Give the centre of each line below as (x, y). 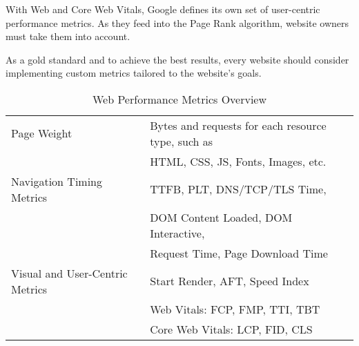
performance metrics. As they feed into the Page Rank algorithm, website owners (177, 22)
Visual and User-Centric (69, 273)
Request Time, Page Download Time (239, 253)
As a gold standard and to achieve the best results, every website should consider (177, 59)
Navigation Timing (57, 181)
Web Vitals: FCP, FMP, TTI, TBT (235, 309)
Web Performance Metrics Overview (179, 99)
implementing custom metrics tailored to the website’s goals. (134, 73)
